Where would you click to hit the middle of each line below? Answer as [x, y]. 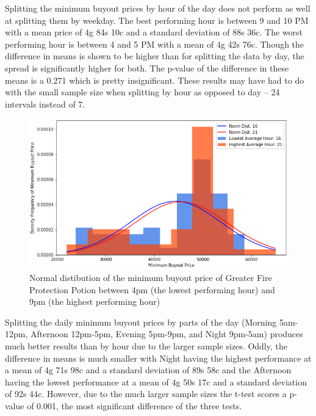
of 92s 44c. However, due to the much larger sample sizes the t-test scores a [146, 394]
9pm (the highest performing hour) [95, 301]
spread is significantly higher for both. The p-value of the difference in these [147, 68]
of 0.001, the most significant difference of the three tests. [135, 405]
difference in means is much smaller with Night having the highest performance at [158, 358]
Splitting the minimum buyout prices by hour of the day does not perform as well [158, 8]
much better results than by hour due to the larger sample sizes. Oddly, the [146, 345]
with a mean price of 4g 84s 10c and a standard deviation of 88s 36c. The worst [154, 32]
